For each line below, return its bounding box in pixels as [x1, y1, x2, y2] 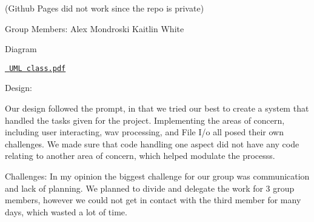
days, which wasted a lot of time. [5, 205, 127, 218]
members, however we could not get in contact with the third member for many [5, 193, 301, 206]
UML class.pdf [9, 64, 66, 73]
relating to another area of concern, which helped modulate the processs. [5, 149, 275, 162]
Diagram [5, 42, 37, 55]
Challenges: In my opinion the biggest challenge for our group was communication [5, 170, 310, 182]
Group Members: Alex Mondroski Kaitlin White [5, 22, 184, 35]
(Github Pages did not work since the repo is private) [5, 2, 204, 14]
